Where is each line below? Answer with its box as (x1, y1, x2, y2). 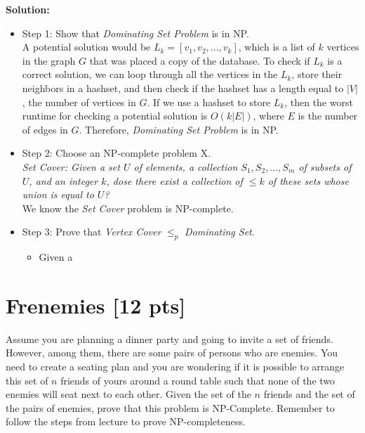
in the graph (22, 53, 76, 67)
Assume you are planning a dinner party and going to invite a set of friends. (6, 331, 333, 346)
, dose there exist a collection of (106, 173, 243, 188)
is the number (298, 108, 358, 123)
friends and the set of (263, 387, 355, 401)
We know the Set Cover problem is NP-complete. (22, 200, 234, 215)
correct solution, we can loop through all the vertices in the (22, 67, 278, 82)
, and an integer (29, 173, 98, 188)
